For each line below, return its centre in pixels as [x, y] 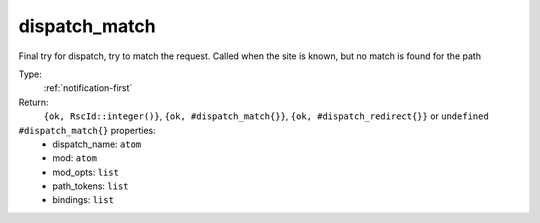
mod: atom [74, 158]
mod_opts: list [86, 172]
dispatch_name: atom [97, 144]
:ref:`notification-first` [88, 88]
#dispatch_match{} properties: [87, 130]
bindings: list [83, 200]
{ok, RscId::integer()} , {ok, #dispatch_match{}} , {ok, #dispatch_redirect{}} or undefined [266, 116]
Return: [33, 102]
